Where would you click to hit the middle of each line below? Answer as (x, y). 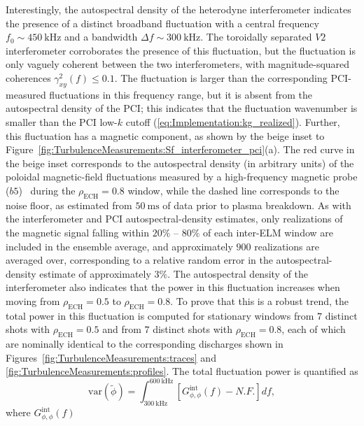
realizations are (287, 246)
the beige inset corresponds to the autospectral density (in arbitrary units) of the (180, 163)
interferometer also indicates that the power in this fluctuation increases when (173, 287)
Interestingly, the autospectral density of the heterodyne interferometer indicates (178, 9)
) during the (47, 190)
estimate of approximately (95, 273)
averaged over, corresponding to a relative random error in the (139, 260)
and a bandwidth (101, 37)
